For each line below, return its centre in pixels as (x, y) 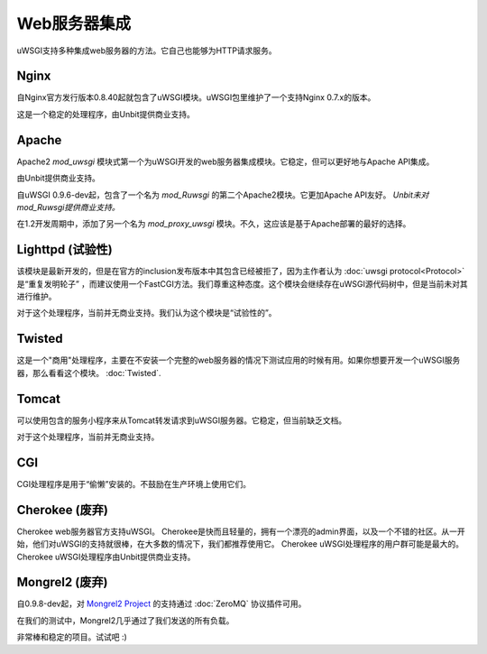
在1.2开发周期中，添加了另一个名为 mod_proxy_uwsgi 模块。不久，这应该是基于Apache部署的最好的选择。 (214, 224)
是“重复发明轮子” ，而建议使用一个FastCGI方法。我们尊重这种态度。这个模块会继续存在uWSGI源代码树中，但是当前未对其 (242, 283)
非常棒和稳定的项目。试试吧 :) (72, 637)
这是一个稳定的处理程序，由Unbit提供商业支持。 (106, 114)
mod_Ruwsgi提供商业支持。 (69, 207)
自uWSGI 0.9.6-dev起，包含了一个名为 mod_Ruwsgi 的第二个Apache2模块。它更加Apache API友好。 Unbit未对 (223, 195)
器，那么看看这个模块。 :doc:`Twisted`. (89, 373)
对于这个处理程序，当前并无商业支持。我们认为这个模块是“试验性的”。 (147, 313)
